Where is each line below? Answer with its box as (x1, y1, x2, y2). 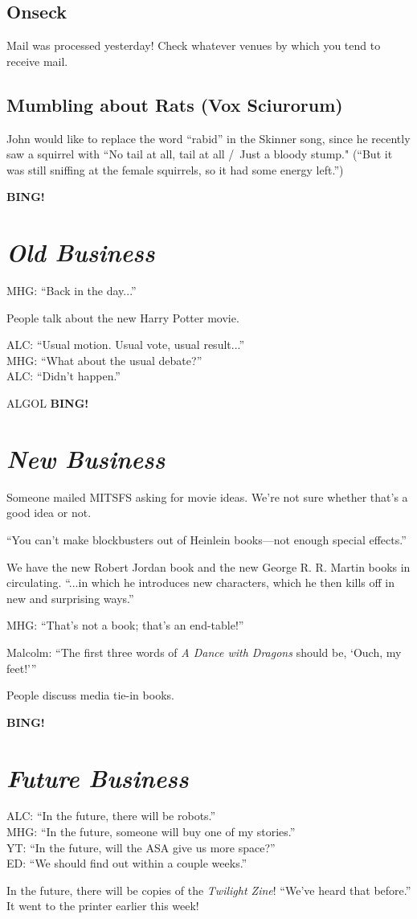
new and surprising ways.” (6, 589, 134, 606)
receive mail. (6, 52, 68, 69)
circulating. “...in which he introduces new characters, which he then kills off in (6, 574, 395, 591)
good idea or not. (6, 504, 92, 521)
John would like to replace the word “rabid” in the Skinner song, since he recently (6, 129, 411, 146)
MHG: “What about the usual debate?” (6, 351, 202, 368)
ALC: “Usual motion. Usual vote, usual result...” (6, 336, 245, 353)
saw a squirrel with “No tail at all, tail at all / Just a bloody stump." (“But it (6, 146, 393, 162)
